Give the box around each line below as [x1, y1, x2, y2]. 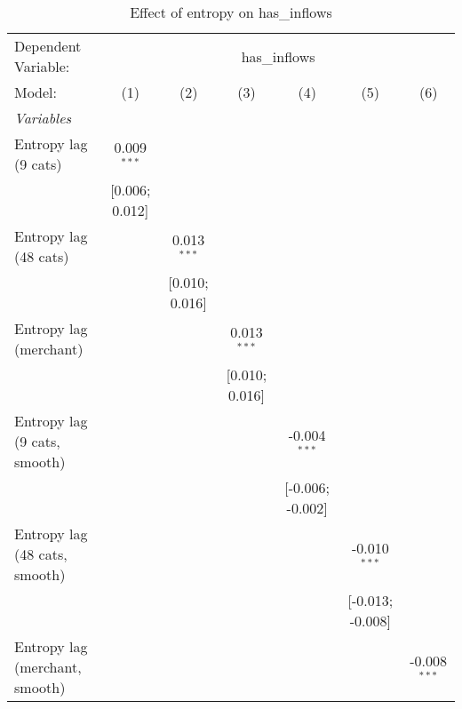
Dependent [14, 36, 82, 56]
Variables [14, 108, 72, 128]
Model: [14, 82, 58, 102]
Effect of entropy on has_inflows [130, 2, 332, 22]
